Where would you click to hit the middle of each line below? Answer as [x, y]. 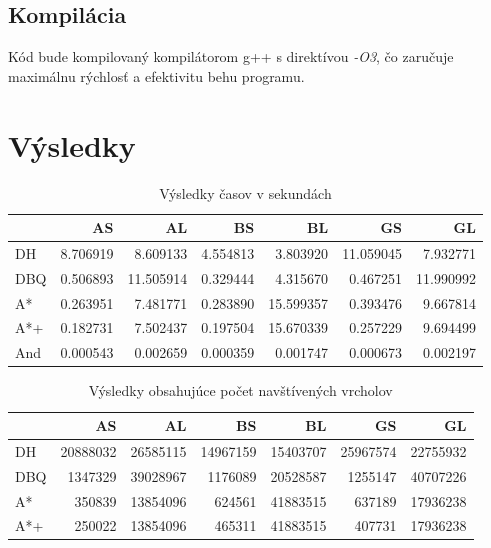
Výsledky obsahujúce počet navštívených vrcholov [240, 390]
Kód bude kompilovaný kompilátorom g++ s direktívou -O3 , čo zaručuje [231, 56]
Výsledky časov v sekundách [245, 192]
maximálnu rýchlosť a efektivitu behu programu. [156, 75]
